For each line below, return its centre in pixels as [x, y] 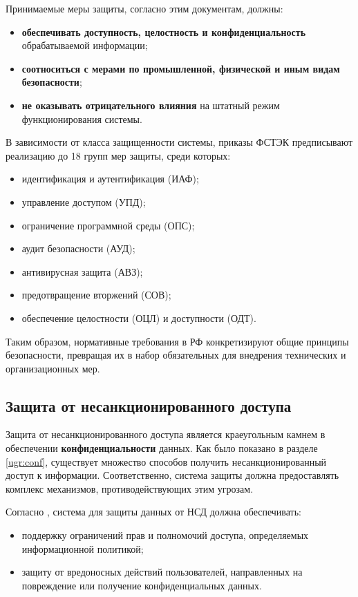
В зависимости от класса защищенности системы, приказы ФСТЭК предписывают [179, 142]
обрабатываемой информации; [85, 45]
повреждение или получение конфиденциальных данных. [142, 585]
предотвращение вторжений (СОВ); [96, 295]
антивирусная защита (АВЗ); [82, 271]
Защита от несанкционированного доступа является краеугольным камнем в [166, 434]
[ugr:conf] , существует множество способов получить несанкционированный [166, 461]
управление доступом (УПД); [84, 201]
